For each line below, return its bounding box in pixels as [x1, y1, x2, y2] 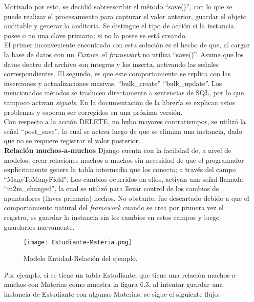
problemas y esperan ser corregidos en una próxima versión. [4, 107, 183, 117]
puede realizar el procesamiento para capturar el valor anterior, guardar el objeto [4, 11, 247, 21]
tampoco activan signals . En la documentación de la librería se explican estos [4, 97, 235, 107]
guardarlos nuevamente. [4, 221, 75, 232]
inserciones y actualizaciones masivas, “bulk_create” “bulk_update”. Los [4, 78, 222, 88]
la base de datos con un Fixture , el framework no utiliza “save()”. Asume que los [4, 49, 244, 59]
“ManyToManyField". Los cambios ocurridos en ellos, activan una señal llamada [4, 173, 243, 184]
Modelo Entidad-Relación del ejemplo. [23, 253, 138, 263]
